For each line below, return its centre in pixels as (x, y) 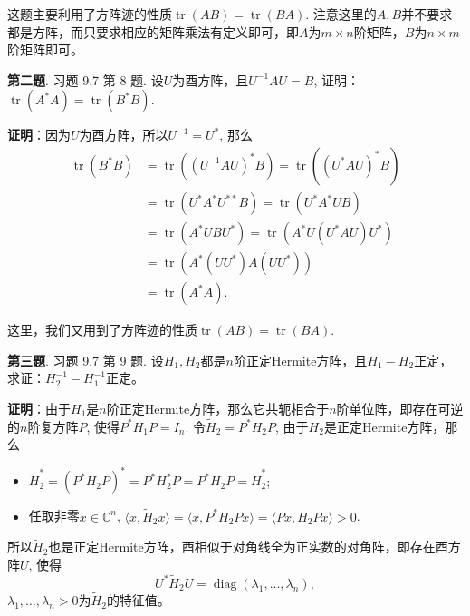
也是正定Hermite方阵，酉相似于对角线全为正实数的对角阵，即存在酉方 (254, 547)
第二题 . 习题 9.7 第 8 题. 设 (86, 79)
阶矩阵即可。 (45, 49)
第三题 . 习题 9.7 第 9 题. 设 (86, 360)
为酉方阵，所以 (124, 135)
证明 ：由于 (39, 408)
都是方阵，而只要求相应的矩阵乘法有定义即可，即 (153, 31)
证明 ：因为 (39, 135)
